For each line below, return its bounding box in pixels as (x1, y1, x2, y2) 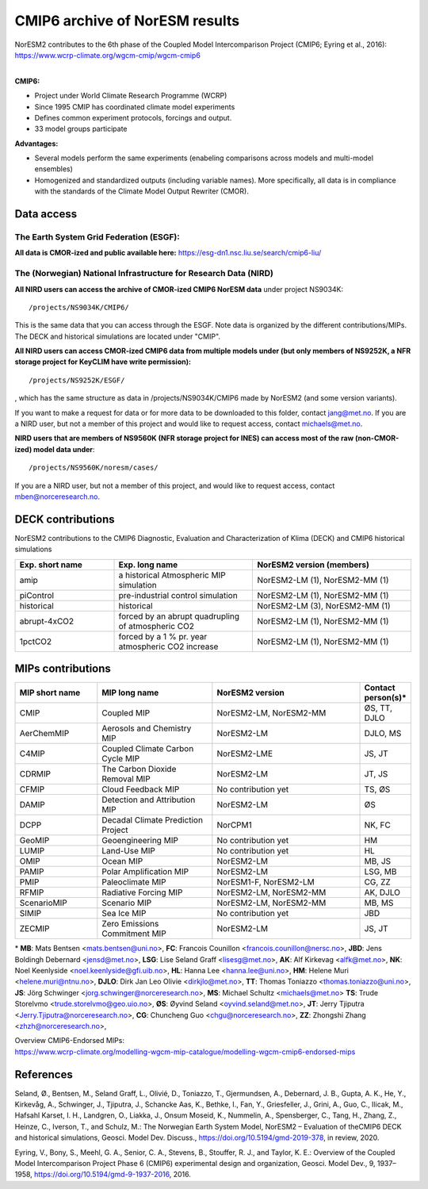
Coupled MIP (101, 708, 151, 719)
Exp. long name (118, 559, 178, 570)
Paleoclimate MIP (101, 876, 166, 888)
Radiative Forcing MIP (101, 887, 183, 898)
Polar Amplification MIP (101, 866, 189, 877)
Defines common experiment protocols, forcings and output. (34, 113, 232, 122)
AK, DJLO (364, 887, 400, 898)
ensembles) (34, 164, 73, 174)
